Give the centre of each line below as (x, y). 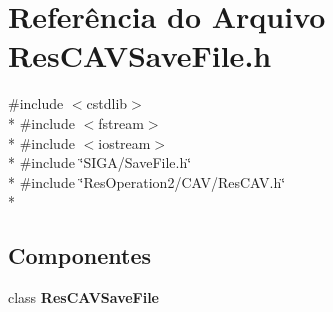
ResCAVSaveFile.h (140, 55)
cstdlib (107, 103)
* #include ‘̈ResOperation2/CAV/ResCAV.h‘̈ (147, 181)
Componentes (80, 255)
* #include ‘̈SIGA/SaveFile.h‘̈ (100, 162)
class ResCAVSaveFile (84, 297)
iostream (124, 142)
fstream (121, 122)
